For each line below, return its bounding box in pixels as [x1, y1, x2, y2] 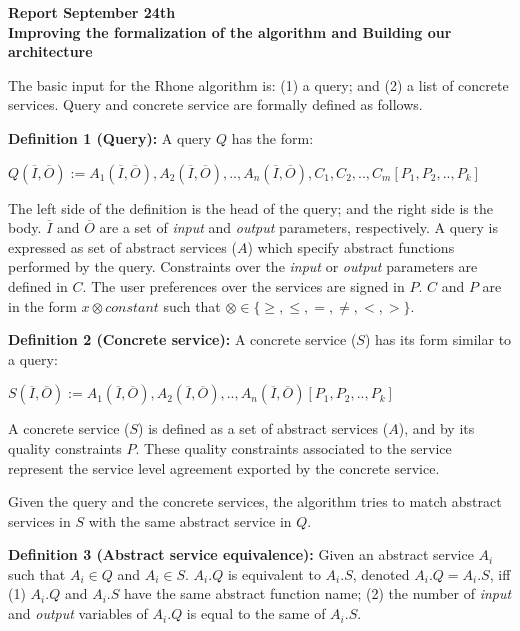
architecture [8, 41, 93, 62]
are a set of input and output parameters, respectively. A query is [99, 217, 499, 238]
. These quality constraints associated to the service [135, 437, 452, 458]
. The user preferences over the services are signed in [82, 275, 405, 296]
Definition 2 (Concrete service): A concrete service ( [8, 329, 357, 350]
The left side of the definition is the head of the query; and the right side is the [8, 197, 493, 218]
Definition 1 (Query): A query [8, 127, 212, 148]
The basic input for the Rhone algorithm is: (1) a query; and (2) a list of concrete [8, 74, 509, 95]
